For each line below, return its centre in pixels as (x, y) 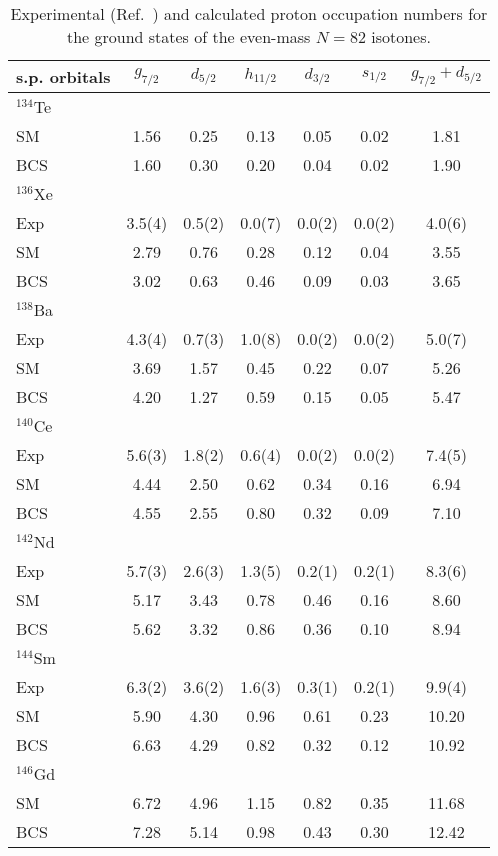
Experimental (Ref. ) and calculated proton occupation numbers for (249, 13)
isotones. (401, 36)
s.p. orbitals (63, 76)
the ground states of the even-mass (188, 36)
